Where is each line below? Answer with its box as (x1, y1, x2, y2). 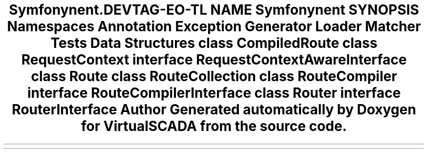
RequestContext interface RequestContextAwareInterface (21, 51, 407, 68)
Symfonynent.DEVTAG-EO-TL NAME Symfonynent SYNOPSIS (9, 1, 419, 18)
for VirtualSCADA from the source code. (81, 118, 347, 134)
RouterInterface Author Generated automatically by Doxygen (12, 101, 416, 118)
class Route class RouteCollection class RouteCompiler (31, 68, 397, 85)
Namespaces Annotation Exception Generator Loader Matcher (7, 18, 421, 35)
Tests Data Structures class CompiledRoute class (50, 35, 378, 51)
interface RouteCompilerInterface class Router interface (27, 85, 401, 101)
